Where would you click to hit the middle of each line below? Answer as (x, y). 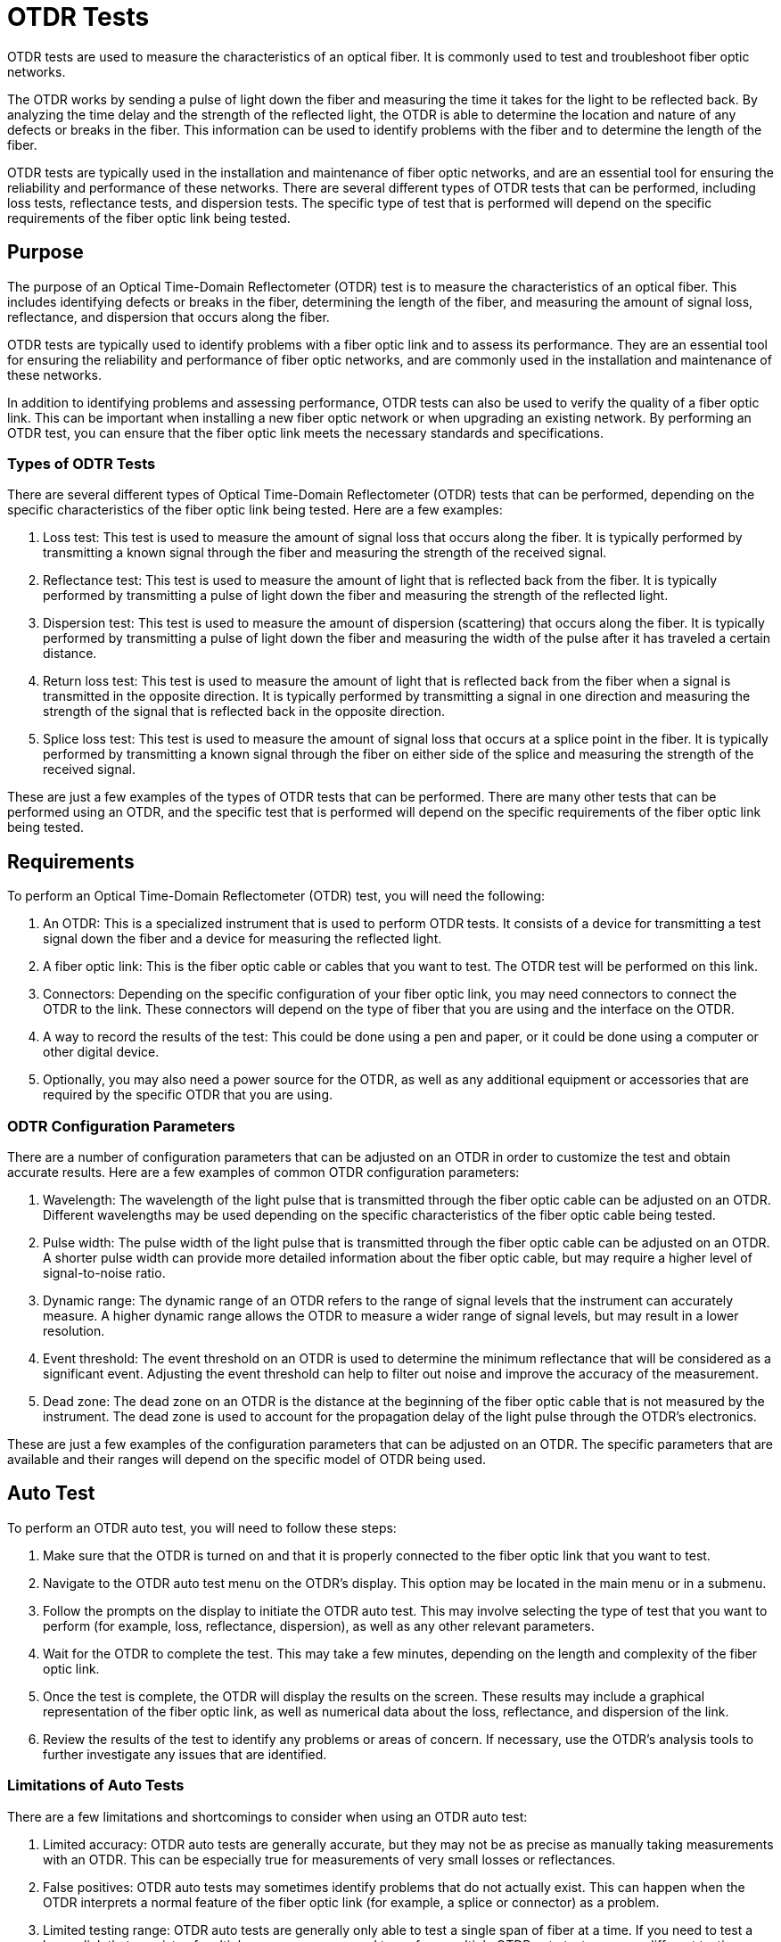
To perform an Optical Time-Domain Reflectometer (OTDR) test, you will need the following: (276, 896)
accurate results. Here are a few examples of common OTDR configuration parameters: (263, 1172)
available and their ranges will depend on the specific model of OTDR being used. (247, 1459)
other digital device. (101, 1052)
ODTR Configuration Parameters (121, 1126)
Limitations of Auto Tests (96, 1786)
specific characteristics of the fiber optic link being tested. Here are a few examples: (255, 510)
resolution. (74, 1330)
